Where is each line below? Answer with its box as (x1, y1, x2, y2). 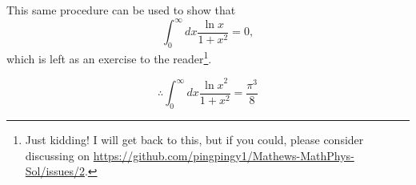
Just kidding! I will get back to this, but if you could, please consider (25, 131, 364, 147)
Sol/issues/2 (25, 163, 85, 179)
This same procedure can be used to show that (6, 2, 236, 18)
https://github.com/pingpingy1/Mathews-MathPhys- (93, 147, 354, 163)
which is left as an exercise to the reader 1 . (6, 47, 212, 66)
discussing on (25, 147, 90, 163)
